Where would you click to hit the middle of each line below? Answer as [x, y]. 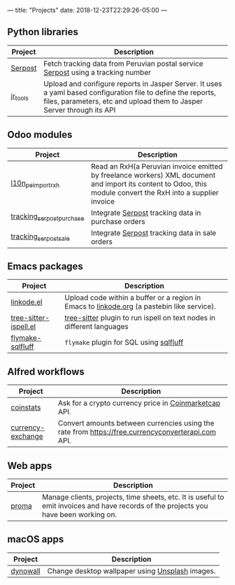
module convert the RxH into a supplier [155, 192]
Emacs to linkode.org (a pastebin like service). [141, 306]
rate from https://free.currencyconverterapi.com [137, 432]
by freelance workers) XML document [153, 175]
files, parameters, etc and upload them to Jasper [123, 101]
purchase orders [118, 221]
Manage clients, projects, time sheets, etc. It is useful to [133, 498]
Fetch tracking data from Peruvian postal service [123, 64]
